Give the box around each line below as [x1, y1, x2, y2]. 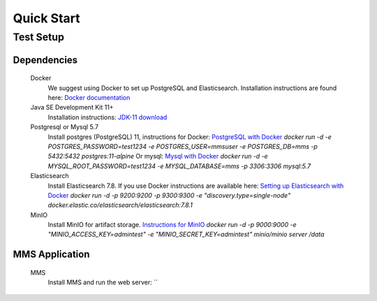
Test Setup [13, 31, 64, 43]
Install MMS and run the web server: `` [47, 278, 158, 286]
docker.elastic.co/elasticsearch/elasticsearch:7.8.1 [47, 201, 193, 210]
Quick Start [13, 10, 80, 26]
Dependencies [13, 54, 78, 66]
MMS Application [13, 249, 90, 260]
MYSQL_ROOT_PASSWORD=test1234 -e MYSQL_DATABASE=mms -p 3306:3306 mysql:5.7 [47, 161, 311, 170]
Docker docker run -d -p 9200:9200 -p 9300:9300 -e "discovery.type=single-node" [47, 191, 291, 199]
